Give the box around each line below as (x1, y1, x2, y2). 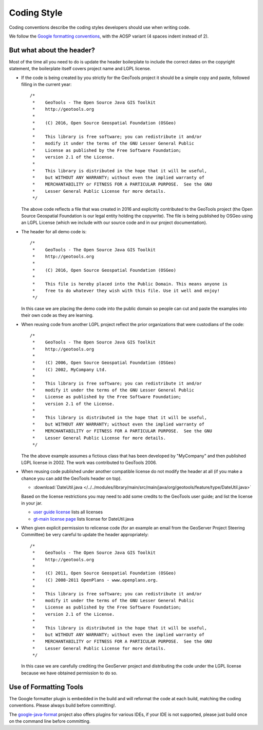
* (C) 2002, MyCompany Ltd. (32, 366, 107, 372)
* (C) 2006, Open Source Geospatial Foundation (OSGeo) (32, 360, 176, 365)
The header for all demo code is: (21, 228, 87, 234)
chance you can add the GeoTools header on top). (21, 475, 122, 481)
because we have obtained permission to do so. (21, 670, 118, 676)
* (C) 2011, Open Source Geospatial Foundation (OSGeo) (32, 570, 176, 576)
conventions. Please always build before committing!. (9, 703, 116, 709)
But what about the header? (9, 46, 95, 54)
